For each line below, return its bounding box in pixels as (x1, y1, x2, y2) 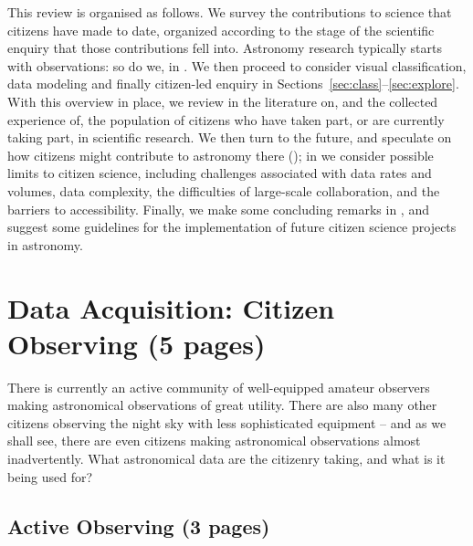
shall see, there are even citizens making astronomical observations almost (7, 431, 421, 450)
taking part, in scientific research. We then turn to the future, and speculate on (7, 128, 452, 147)
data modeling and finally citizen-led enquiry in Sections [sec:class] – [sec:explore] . (7, 74, 459, 93)
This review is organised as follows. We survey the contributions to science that (7, 3, 452, 21)
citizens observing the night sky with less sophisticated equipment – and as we (7, 413, 447, 432)
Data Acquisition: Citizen (7, 289, 335, 326)
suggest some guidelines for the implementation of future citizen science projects (7, 217, 457, 236)
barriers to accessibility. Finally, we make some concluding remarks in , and (7, 199, 429, 218)
